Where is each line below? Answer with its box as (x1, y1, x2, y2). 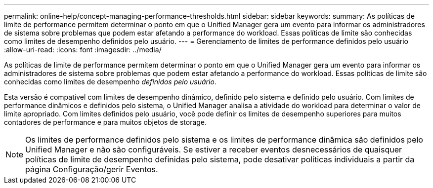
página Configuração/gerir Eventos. (25, 164, 158, 174)
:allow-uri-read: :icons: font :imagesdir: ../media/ (4, 45, 162, 54)
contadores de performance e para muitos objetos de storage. (4, 118, 207, 126)
